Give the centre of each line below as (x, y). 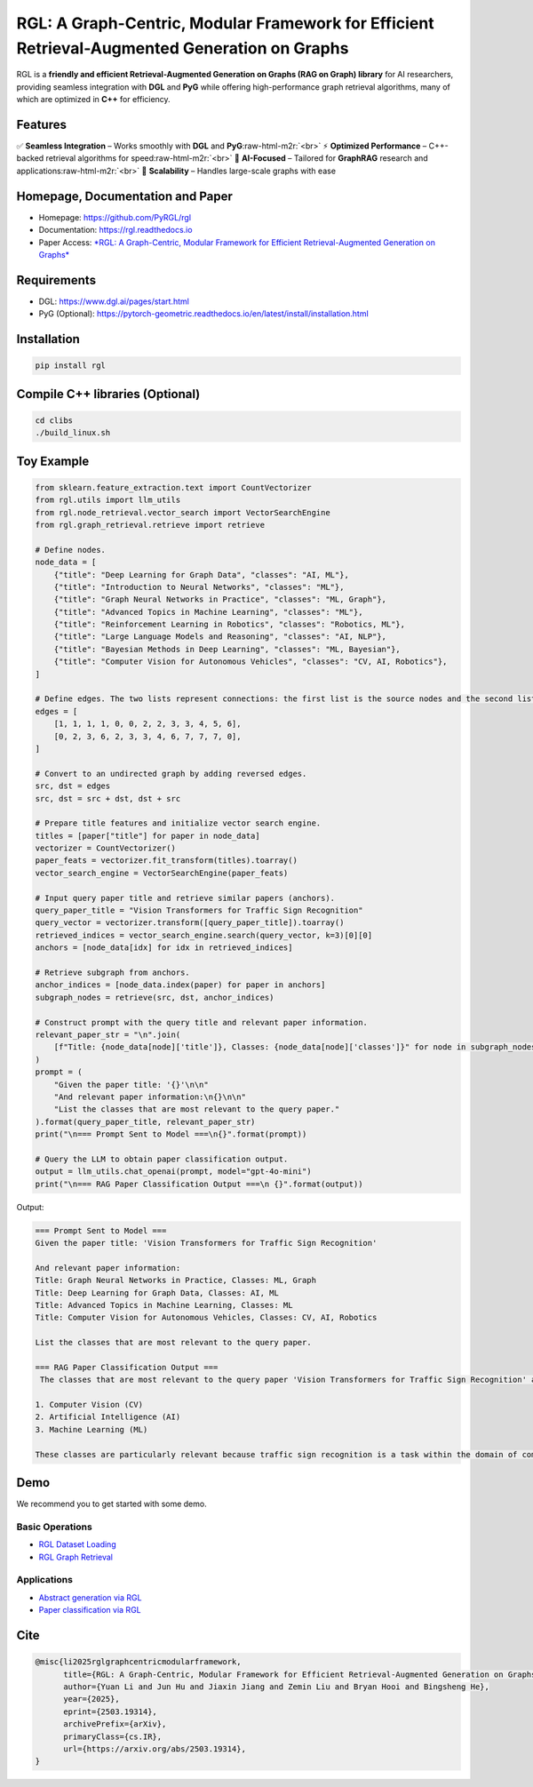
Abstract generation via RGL (90, 1597)
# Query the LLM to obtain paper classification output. (162, 1159)
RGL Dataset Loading (77, 1544)
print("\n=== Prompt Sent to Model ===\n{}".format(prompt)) (171, 1134)
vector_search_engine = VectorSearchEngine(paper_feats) (162, 873)
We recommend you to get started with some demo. (112, 1504)
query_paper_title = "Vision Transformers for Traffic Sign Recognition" (199, 910)
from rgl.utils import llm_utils (108, 500)
